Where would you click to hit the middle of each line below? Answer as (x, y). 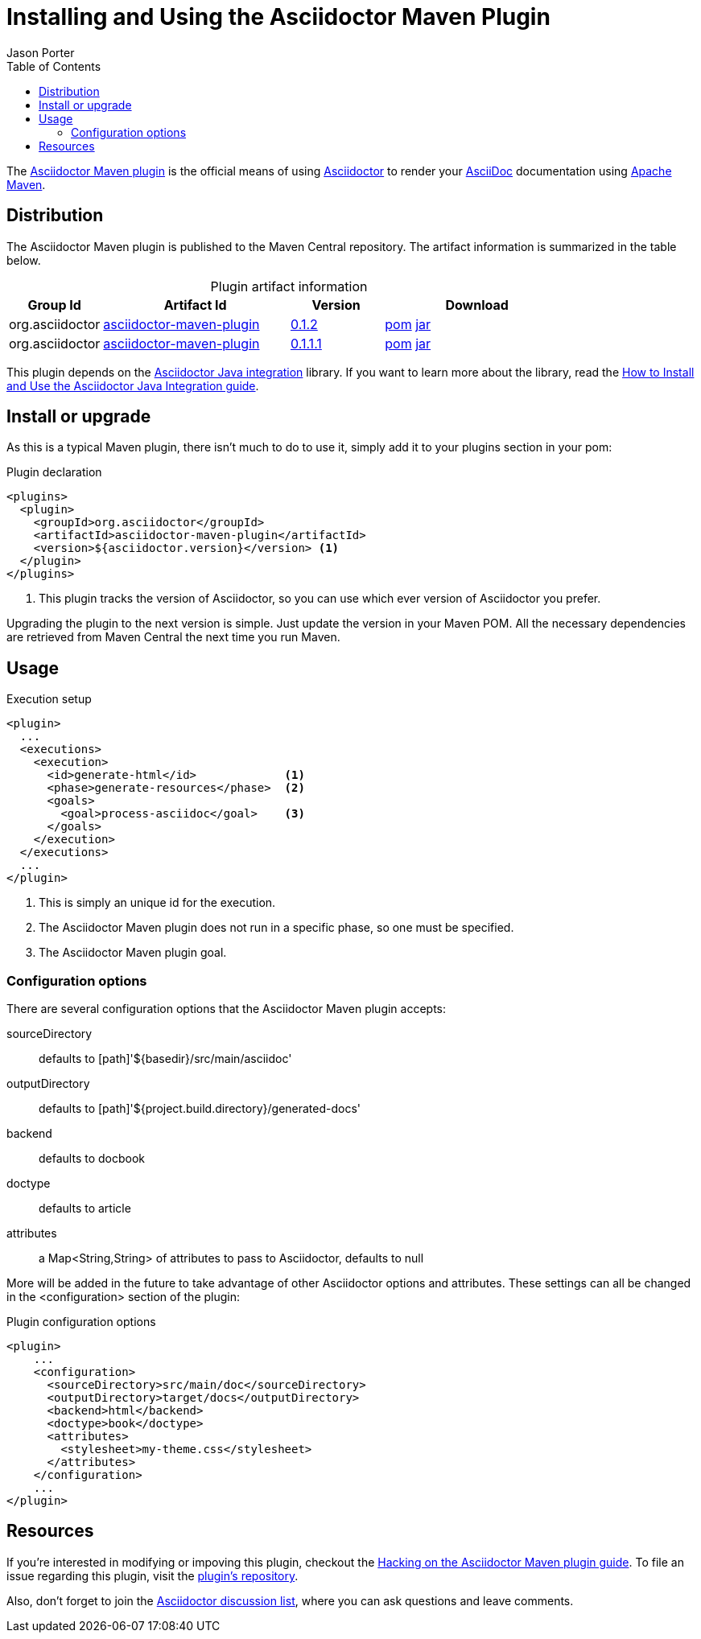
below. (24, 260)
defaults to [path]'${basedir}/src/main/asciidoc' (165, 1059)
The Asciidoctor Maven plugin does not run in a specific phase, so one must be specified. (276, 928)
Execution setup (49, 699)
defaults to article (85, 1209)
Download (477, 305)
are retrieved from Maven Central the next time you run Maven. (173, 637)
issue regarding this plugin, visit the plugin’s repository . (153, 1575)
